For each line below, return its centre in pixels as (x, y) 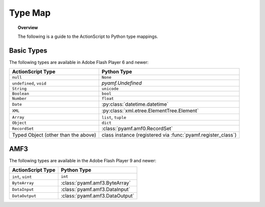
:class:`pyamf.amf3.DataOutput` (97, 196)
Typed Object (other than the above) (54, 135)
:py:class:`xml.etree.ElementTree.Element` (150, 111)
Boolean (21, 94)
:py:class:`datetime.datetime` (135, 104)
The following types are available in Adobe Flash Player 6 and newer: (79, 62)
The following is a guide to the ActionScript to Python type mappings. (88, 36)
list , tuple (114, 117)
